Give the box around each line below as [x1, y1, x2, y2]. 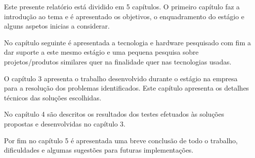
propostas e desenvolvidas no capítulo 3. [4, 118, 126, 128]
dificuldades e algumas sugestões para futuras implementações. [4, 145, 194, 155]
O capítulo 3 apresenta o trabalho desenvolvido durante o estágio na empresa [4, 73, 238, 83]
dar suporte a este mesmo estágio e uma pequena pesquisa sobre [4, 47, 199, 57]
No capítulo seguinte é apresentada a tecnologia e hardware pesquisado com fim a [4, 37, 251, 47]
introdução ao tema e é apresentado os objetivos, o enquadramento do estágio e [4, 11, 245, 21]
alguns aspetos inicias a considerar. [4, 21, 110, 31]
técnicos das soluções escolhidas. [4, 92, 101, 102]
